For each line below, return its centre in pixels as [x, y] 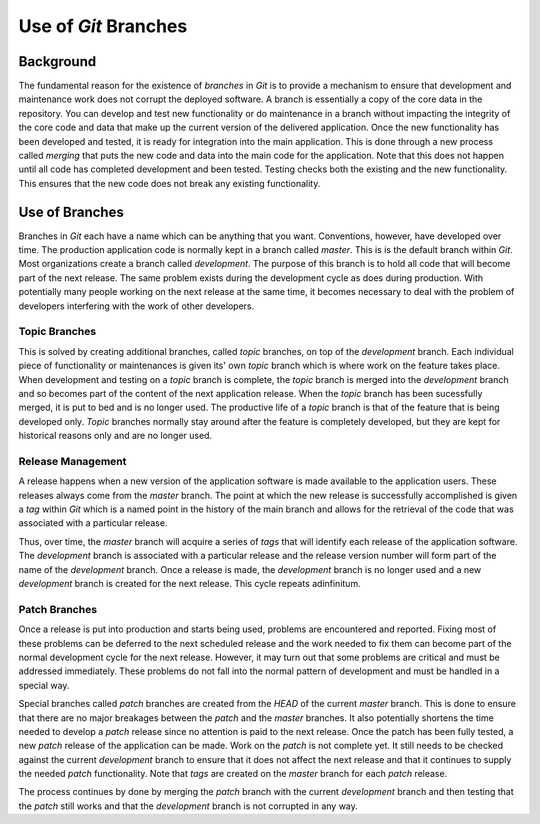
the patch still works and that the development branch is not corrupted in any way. [188, 806]
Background [57, 61]
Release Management [72, 461]
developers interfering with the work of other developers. [136, 306]
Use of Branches [71, 211]
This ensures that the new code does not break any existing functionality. [169, 183]
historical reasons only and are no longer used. [115, 436]
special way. [44, 685]
